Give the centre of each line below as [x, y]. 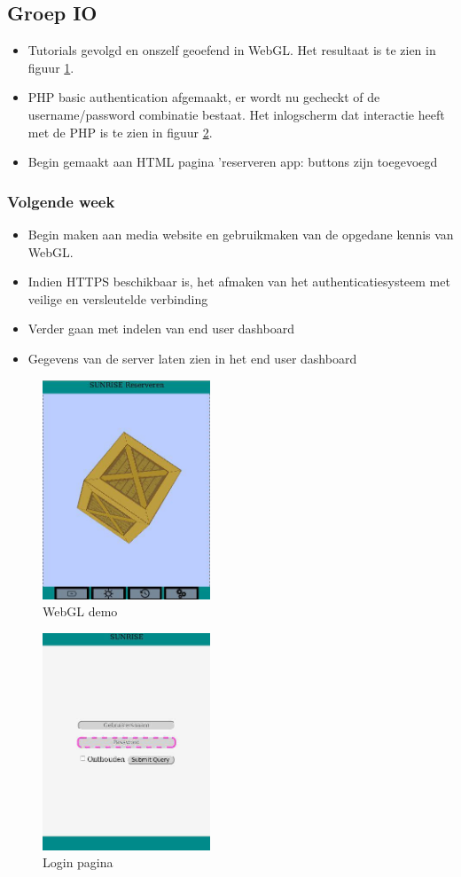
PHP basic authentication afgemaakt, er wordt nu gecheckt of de [204, 97]
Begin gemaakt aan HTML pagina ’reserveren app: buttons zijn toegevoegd [233, 162]
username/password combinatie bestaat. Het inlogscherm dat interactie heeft [236, 114]
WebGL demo [80, 611]
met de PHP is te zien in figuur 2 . [120, 132]
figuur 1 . [51, 67]
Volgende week [61, 201]
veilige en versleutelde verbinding [118, 298]
